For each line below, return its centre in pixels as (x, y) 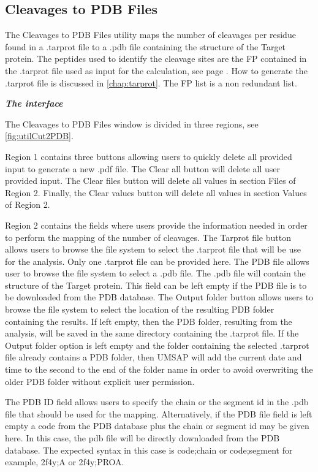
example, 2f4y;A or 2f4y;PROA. (65, 462)
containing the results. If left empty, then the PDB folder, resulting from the (149, 321)
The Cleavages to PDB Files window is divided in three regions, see (132, 124)
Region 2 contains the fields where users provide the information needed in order (156, 225)
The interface (34, 103)
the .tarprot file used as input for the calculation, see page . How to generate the (156, 70)
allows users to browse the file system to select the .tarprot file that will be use (153, 249)
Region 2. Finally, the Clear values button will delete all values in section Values (156, 192)
